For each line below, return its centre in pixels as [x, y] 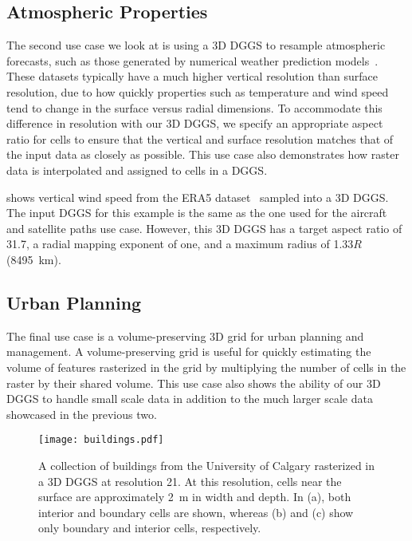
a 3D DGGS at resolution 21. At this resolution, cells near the [190, 481]
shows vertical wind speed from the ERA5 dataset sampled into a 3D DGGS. [198, 197]
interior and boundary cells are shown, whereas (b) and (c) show [196, 512]
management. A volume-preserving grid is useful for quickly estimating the [189, 351]
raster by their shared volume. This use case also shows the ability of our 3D [194, 383]
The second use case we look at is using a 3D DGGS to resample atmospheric [196, 45]
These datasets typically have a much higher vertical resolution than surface [192, 76]
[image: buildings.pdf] [101, 440]
